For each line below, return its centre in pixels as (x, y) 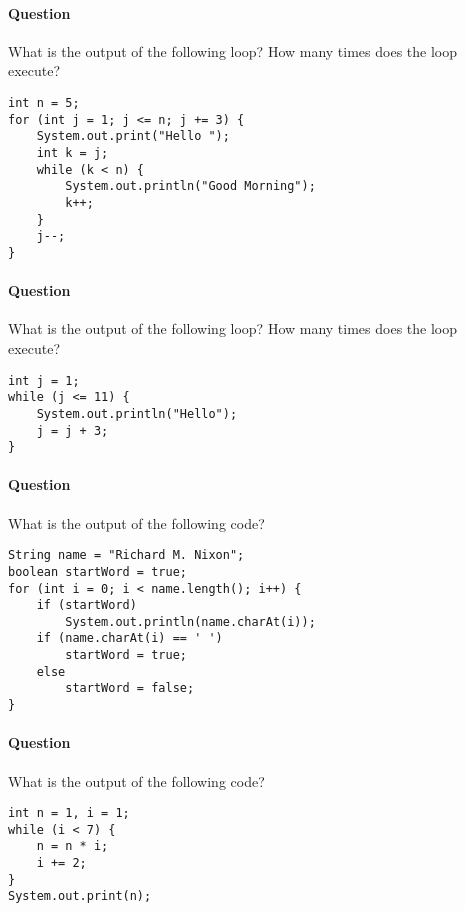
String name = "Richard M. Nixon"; (126, 555)
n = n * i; (72, 846)
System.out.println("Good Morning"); (190, 186)
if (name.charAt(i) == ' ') (129, 638)
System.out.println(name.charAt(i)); (190, 621)
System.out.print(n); (80, 896)
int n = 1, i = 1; (69, 813)
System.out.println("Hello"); (137, 413)
